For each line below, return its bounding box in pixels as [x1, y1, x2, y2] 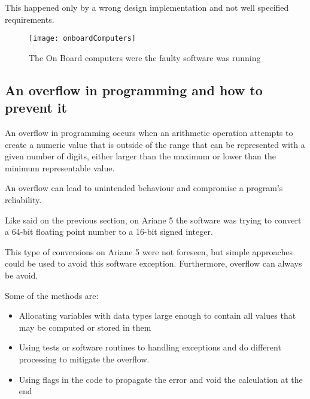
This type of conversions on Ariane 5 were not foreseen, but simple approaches [5, 245, 293, 258]
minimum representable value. [5, 161, 115, 174]
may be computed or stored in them [19, 321, 151, 333]
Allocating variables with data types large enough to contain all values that [19, 309, 296, 322]
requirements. [5, 13, 54, 25]
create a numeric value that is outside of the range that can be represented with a [5, 138, 305, 150]
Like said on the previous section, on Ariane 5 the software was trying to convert [5, 213, 302, 226]
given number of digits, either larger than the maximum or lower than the [5, 150, 276, 162]
